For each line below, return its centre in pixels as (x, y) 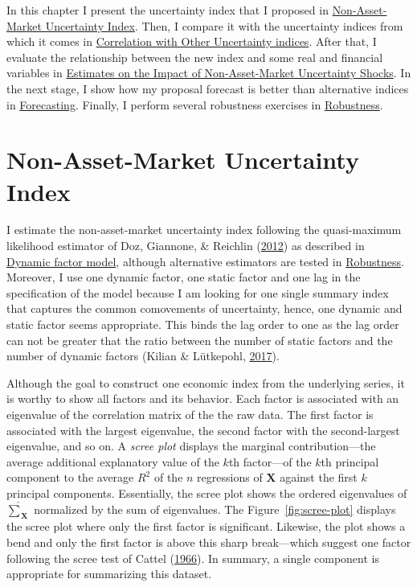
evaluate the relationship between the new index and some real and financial (195, 57)
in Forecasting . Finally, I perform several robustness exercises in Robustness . (195, 104)
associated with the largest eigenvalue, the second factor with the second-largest (203, 430)
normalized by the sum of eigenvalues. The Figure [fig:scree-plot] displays (215, 509)
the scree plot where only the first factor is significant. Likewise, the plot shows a (206, 526)
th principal (350, 461)
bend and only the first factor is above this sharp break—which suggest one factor (209, 542)
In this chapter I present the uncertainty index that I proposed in (168, 10)
